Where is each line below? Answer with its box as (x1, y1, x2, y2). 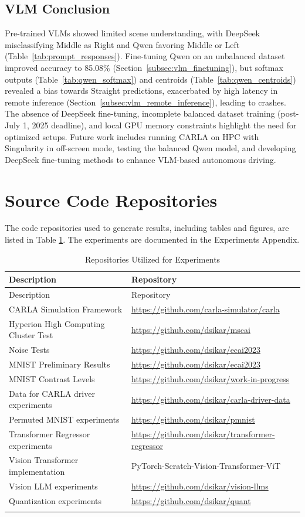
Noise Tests (9, 343, 50, 356)
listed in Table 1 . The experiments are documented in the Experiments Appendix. (5, 233, 300, 246)
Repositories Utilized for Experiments (84, 253, 221, 265)
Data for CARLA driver (9, 387, 95, 399)
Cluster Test (9, 329, 53, 341)
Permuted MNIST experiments (9, 413, 120, 426)
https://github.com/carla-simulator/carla (131, 302, 280, 315)
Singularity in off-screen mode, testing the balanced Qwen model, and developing (5, 142, 296, 154)
